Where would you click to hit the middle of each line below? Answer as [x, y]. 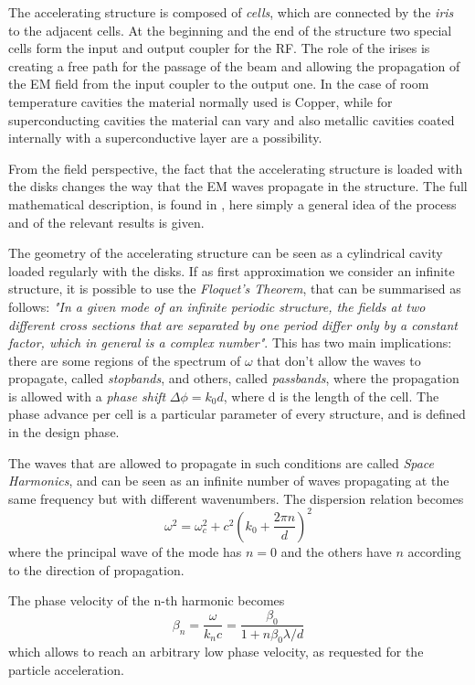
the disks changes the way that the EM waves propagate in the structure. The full [238, 186]
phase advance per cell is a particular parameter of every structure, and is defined [237, 414]
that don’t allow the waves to [339, 360]
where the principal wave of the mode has [125, 551]
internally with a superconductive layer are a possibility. [165, 138]
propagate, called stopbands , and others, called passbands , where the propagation [234, 378]
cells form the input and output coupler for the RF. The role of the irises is [219, 48]
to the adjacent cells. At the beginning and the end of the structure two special [230, 30]
